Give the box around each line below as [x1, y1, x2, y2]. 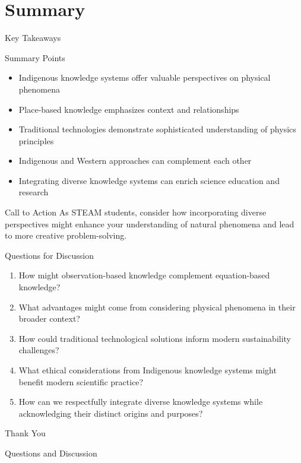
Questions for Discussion [5, 249, 94, 261]
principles [18, 134, 54, 147]
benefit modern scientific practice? [18, 375, 144, 388]
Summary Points [5, 51, 65, 64]
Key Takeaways [5, 31, 61, 44]
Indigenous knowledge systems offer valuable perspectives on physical [18, 71, 271, 84]
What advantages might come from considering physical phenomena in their [18, 300, 296, 313]
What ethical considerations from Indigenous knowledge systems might [18, 364, 277, 376]
